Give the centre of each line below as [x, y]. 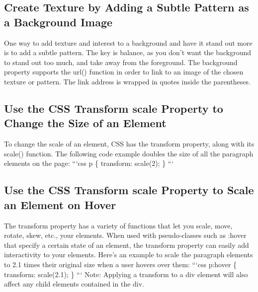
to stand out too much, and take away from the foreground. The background [121, 62]
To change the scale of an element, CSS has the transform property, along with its [129, 144]
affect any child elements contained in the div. [74, 284]
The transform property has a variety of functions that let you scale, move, [118, 225]
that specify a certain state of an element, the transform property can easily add [127, 245]
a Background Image [58, 22]
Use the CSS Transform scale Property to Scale [129, 190]
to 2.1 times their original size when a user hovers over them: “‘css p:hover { [121, 264]
